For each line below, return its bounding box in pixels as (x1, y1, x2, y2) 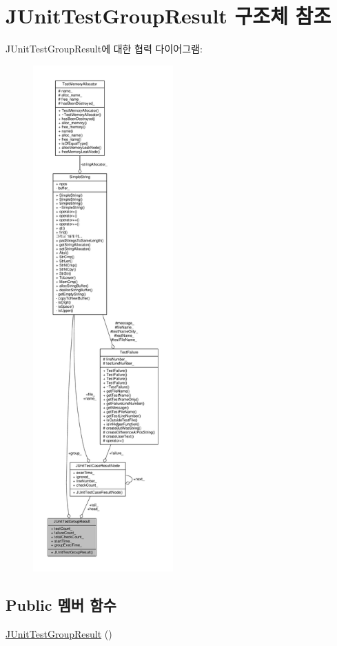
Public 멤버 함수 (6, 594, 116, 616)
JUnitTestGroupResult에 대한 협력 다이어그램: (6, 41, 203, 56)
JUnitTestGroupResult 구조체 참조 (6, 1, 331, 30)
